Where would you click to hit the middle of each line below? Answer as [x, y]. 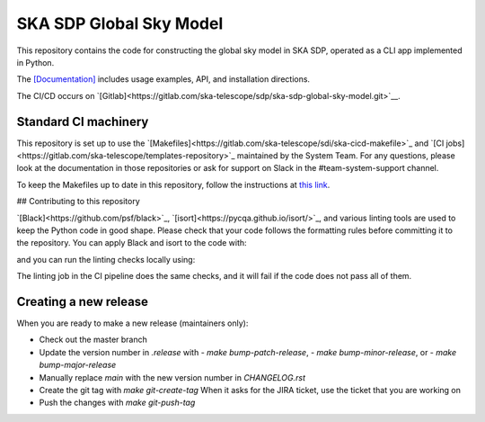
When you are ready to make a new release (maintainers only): [132, 323]
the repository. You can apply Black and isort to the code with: [132, 243]
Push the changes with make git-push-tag [117, 403]
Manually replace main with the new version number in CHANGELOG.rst [172, 377]
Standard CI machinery [83, 121]
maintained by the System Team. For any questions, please [346, 156]
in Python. [35, 62]
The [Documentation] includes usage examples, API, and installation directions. [163, 79]
